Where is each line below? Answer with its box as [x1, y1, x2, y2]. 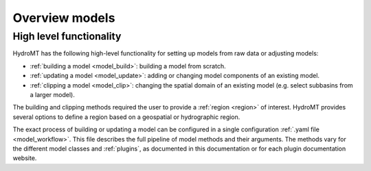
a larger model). [30, 90, 75, 98]
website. [12, 154, 37, 162]
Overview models [12, 10, 115, 25]
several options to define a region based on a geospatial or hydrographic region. [12, 113, 240, 121]
